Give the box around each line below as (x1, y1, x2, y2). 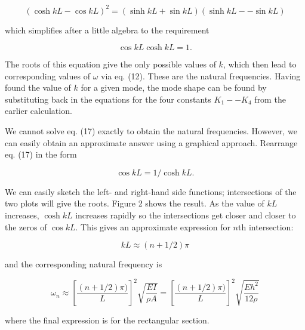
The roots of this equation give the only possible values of (5, 58, 216, 70)
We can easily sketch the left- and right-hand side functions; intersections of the (5, 185, 297, 198)
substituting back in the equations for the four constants (5, 92, 211, 105)
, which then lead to (223, 58, 297, 70)
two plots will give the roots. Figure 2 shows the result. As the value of (5, 197, 264, 209)
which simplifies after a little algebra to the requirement (5, 23, 210, 36)
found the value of (5, 81, 71, 94)
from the (254, 92, 286, 105)
